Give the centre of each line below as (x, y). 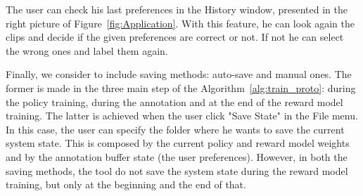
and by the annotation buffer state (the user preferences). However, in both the (177, 156)
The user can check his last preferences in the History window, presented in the (177, 9)
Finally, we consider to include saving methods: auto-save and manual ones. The (179, 74)
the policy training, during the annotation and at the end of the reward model (174, 102)
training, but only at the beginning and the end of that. (126, 184)
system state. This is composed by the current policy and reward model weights (178, 143)
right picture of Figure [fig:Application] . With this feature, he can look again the (180, 23)
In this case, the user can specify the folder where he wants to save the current (175, 129)
